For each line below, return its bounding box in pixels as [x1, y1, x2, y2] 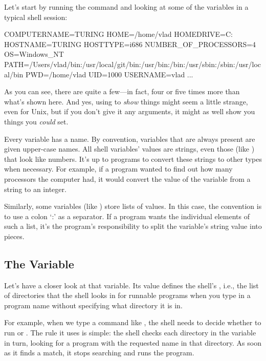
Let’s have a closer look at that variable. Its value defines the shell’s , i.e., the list [4, 280, 259, 290]
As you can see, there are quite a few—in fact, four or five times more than [4, 86, 240, 97]
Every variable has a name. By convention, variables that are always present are [4, 133, 255, 144]
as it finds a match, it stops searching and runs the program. [4, 347, 194, 358]
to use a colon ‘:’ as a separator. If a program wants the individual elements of [4, 210, 250, 221]
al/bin [4, 69, 24, 79]
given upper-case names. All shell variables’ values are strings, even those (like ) [4, 143, 255, 154]
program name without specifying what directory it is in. [4, 300, 183, 310]
